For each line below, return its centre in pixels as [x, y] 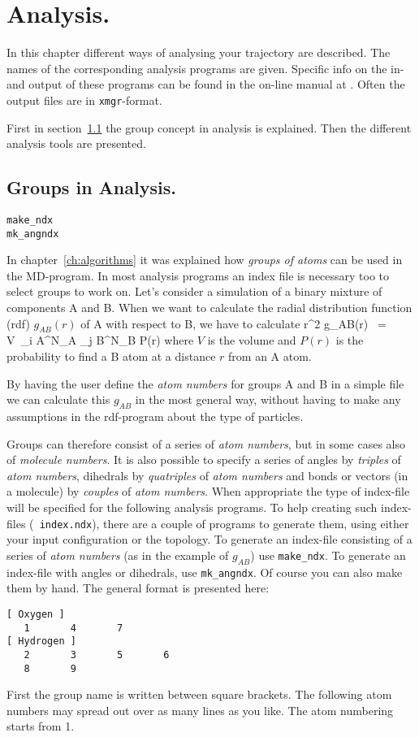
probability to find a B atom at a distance [111, 356]
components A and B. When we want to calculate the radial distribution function [209, 308]
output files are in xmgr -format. [84, 100]
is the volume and [252, 340]
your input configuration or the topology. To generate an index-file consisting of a [209, 539]
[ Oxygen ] [36, 614]
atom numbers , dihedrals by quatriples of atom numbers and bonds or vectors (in [207, 475]
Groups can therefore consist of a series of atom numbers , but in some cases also [206, 443]
